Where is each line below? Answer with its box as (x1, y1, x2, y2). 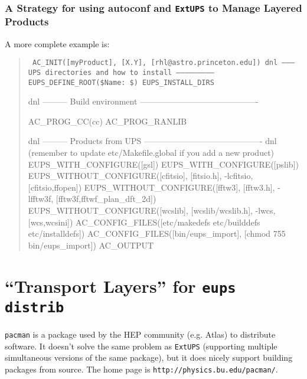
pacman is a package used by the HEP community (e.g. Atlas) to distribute (5, 328, 276, 340)
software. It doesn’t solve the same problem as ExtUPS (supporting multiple (5, 339, 277, 352)
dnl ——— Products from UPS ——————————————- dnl (28, 135, 277, 147)
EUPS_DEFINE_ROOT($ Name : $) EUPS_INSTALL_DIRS (28, 78, 214, 87)
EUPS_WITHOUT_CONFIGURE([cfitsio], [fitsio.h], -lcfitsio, (28, 169, 253, 182)
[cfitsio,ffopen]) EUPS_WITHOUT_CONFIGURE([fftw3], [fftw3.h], (28, 181, 275, 193)
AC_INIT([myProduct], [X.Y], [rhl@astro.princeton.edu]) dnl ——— (32, 58, 295, 67)
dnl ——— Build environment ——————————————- (28, 95, 259, 107)
